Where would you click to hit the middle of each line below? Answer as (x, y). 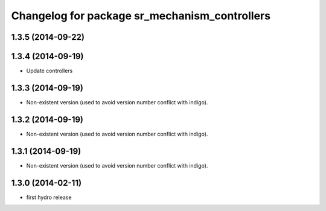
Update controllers (50, 71)
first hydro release (49, 197)
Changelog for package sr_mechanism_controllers (141, 16)
